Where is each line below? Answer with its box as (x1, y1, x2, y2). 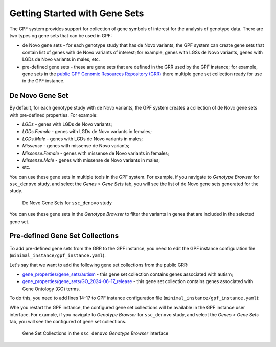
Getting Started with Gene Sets (9, 8, 144, 19)
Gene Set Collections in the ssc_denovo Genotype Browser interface (22, 330, 169, 336)
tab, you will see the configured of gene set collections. (9, 319, 127, 325)
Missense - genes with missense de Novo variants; (22, 143, 130, 149)
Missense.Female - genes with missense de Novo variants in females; (22, 150, 169, 156)
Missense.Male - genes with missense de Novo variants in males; (22, 157, 160, 163)
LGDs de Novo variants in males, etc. (22, 56, 100, 62)
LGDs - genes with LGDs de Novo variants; (22, 121, 112, 127)
